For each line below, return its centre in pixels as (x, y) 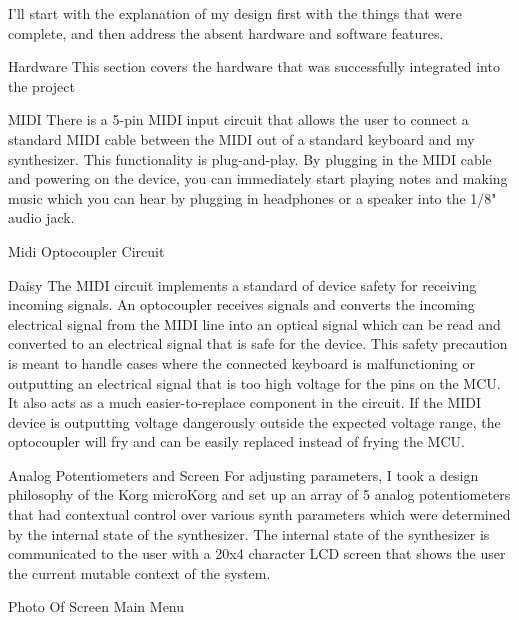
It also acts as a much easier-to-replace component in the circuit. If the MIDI (245, 402)
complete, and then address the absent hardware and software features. (226, 32)
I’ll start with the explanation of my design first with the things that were (235, 13)
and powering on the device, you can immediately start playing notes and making (258, 178)
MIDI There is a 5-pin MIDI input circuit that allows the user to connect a (238, 119)
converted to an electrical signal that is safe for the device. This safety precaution (258, 343)
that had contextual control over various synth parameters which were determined (259, 514)
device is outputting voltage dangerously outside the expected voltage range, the (254, 421)
